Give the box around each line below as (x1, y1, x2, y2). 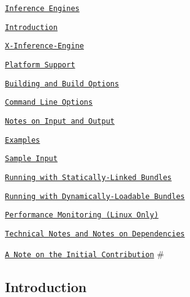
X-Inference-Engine (5, 42, 84, 51)
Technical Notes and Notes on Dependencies (5, 229, 185, 238)
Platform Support (5, 60, 75, 69)
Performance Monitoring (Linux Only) (5, 211, 159, 220)
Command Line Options (5, 98, 93, 107)
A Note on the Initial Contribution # (5, 247, 164, 260)
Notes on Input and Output (5, 116, 115, 126)
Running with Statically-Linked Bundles (5, 173, 172, 182)
